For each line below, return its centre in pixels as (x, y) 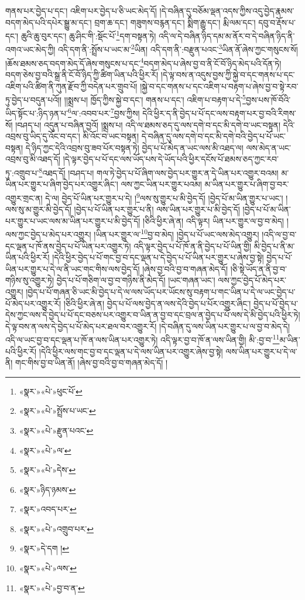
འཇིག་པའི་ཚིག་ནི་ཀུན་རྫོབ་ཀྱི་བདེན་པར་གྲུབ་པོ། (71, 86)
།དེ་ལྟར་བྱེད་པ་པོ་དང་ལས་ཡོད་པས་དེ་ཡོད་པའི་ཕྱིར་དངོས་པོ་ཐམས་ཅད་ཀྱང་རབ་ (171, 159)
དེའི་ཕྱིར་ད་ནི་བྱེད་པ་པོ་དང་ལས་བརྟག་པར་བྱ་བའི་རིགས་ (219, 113)
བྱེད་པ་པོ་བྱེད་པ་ (276, 303)
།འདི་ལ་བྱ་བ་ (279, 234)
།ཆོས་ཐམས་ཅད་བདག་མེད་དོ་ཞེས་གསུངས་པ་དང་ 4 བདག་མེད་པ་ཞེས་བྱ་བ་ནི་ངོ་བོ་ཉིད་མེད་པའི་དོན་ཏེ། (143, 62)
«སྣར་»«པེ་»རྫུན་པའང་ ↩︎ (56, 430)
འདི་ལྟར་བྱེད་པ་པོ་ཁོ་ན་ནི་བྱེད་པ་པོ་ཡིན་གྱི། (193, 246)
